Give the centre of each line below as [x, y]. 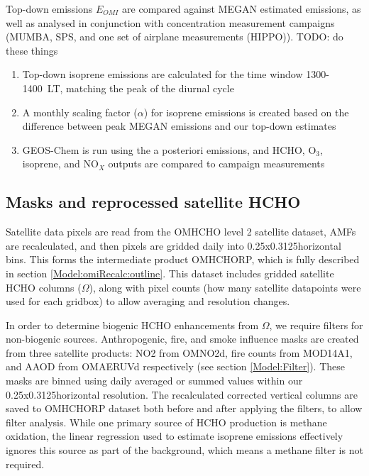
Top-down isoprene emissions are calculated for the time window [163, 74]
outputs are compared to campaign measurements [216, 164]
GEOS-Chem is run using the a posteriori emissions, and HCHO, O [169, 149]
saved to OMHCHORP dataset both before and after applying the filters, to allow [184, 408]
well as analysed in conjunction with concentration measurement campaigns [170, 22]
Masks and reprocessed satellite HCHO [153, 202]
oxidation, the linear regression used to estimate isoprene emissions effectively [175, 436]
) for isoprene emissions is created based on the [246, 112]
